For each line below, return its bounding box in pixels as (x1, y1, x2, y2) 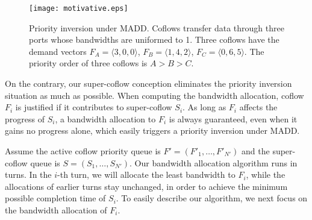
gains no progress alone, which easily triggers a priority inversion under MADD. (5, 124, 300, 137)
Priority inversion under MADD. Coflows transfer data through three (29, 21, 284, 34)
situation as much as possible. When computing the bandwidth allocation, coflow (5, 89, 304, 101)
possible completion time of (5, 192, 106, 204)
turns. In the (5, 168, 52, 181)
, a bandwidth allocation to (55, 112, 156, 125)
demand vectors (29, 45, 87, 57)
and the (242, 145, 270, 157)
